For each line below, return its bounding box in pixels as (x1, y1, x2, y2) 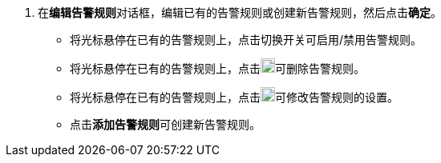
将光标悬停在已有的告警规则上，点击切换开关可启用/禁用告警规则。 (70, 33, 423, 46)
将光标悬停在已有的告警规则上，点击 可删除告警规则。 (70, 62, 365, 75)
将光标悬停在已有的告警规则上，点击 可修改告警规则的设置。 (70, 90, 399, 104)
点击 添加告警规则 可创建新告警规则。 (70, 117, 261, 131)
